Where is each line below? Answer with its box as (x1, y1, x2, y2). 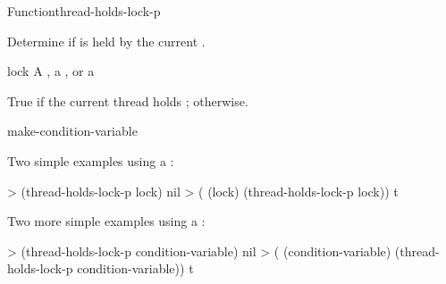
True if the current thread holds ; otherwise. (7, 91, 248, 110)
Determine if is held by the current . (7, 31, 206, 50)
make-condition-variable (7, 121, 138, 140)
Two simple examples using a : (7, 151, 174, 170)
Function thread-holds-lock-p (7, 2, 161, 20)
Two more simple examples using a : (7, 212, 206, 230)
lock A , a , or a (7, 62, 95, 80)
